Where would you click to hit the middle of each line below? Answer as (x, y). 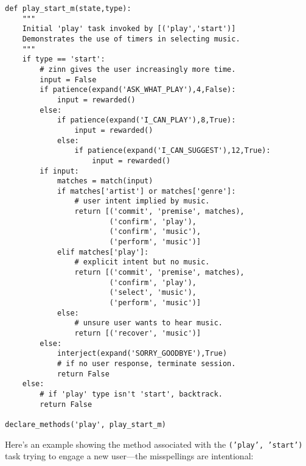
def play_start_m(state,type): (68, 9)
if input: (59, 171)
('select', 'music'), (153, 293)
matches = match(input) (105, 181)
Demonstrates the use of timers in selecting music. (131, 39)
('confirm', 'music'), (155, 232)
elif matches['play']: (103, 252)
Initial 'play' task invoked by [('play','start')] (129, 29)
